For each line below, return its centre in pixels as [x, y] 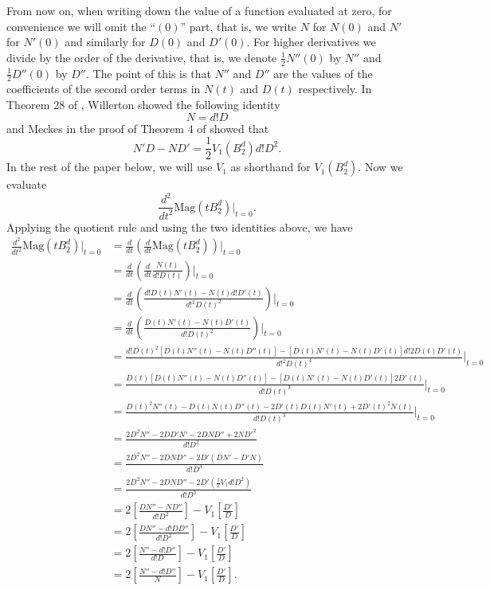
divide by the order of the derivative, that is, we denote [142, 57]
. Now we [380, 167]
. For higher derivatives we [311, 42]
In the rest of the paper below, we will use [110, 167]
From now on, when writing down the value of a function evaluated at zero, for [199, 10]
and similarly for [105, 42]
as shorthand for [270, 167]
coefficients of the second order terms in [104, 89]
